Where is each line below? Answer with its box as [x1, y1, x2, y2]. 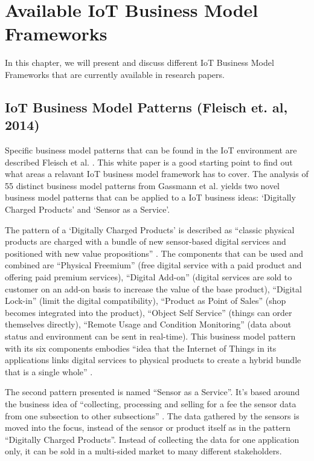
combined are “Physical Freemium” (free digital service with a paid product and [5, 259, 302, 271]
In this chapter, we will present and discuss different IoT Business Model [5, 56, 274, 69]
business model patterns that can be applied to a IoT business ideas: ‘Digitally [5, 191, 296, 204]
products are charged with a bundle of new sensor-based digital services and [5, 235, 286, 248]
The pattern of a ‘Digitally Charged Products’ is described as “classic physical [5, 223, 295, 236]
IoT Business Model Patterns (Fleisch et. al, [5, 97, 288, 116]
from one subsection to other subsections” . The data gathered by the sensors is [5, 409, 300, 422]
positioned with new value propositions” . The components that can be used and [5, 247, 303, 259]
